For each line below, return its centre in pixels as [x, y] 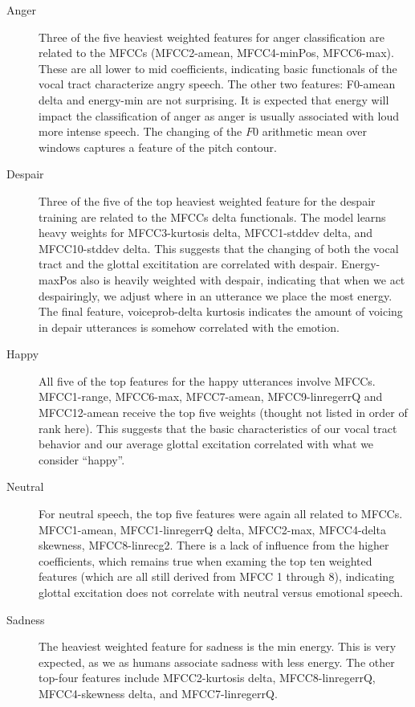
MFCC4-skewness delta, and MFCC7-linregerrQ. [158, 693]
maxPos [58, 279]
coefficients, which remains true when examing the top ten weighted [205, 560]
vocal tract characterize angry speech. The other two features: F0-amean [217, 84]
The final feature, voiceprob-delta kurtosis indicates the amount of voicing [221, 311]
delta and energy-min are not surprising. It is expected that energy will [214, 99]
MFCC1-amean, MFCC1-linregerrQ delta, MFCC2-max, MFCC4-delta [212, 529]
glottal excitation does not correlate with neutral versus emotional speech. [221, 592]
